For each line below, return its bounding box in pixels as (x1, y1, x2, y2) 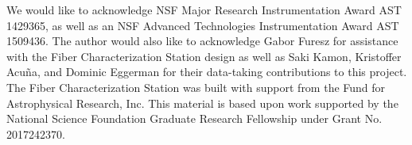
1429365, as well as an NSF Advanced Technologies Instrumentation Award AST (6, 17, 399, 33)
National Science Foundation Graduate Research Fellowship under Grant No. (6, 110, 383, 127)
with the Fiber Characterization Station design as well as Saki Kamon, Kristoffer (6, 48, 402, 64)
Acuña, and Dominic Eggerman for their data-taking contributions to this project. (6, 63, 407, 80)
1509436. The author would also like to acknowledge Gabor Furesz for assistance (6, 32, 398, 49)
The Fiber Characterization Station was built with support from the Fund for (6, 78, 386, 95)
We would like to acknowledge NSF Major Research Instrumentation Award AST (6, 2, 402, 17)
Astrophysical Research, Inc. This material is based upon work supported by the (6, 94, 398, 111)
